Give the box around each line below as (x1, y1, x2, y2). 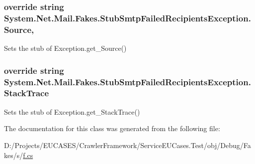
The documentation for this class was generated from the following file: (4, 123, 220, 134)
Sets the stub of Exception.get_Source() (4, 43, 127, 53)
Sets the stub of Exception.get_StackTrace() (4, 106, 140, 117)
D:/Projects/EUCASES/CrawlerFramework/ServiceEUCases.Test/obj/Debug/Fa (4, 140, 251, 150)
